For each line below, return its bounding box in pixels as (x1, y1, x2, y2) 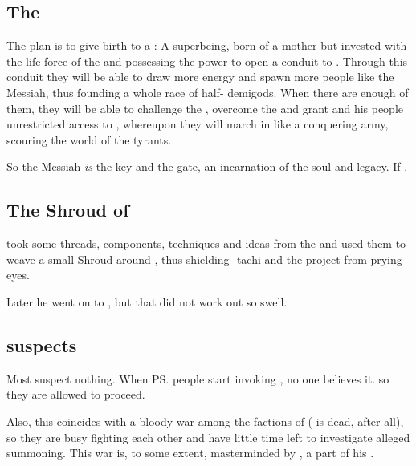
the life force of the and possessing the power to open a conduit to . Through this (6, 52, 408, 69)
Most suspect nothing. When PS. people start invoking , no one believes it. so (6, 370, 389, 387)
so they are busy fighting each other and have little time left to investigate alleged (6, 428, 410, 445)
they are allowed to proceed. (6, 386, 145, 403)
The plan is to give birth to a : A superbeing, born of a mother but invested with (6, 37, 407, 54)
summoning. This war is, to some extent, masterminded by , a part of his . (6, 444, 374, 461)
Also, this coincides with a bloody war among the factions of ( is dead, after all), (6, 412, 404, 429)
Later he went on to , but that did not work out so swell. (6, 293, 288, 310)
